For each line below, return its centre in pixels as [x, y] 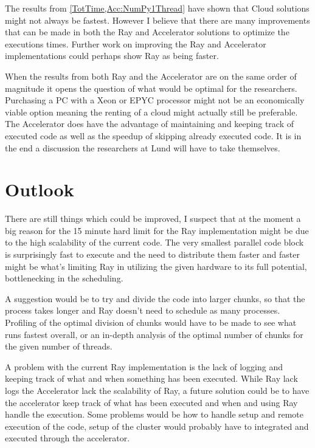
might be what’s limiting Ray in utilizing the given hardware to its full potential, [156, 266]
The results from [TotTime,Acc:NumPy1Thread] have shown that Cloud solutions [157, 8]
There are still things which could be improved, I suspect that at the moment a [153, 219]
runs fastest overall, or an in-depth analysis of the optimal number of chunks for [154, 334]
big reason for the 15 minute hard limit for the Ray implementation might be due [157, 230]
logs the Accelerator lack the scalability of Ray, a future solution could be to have [157, 390]
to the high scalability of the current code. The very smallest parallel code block [154, 242]
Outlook [40, 189]
